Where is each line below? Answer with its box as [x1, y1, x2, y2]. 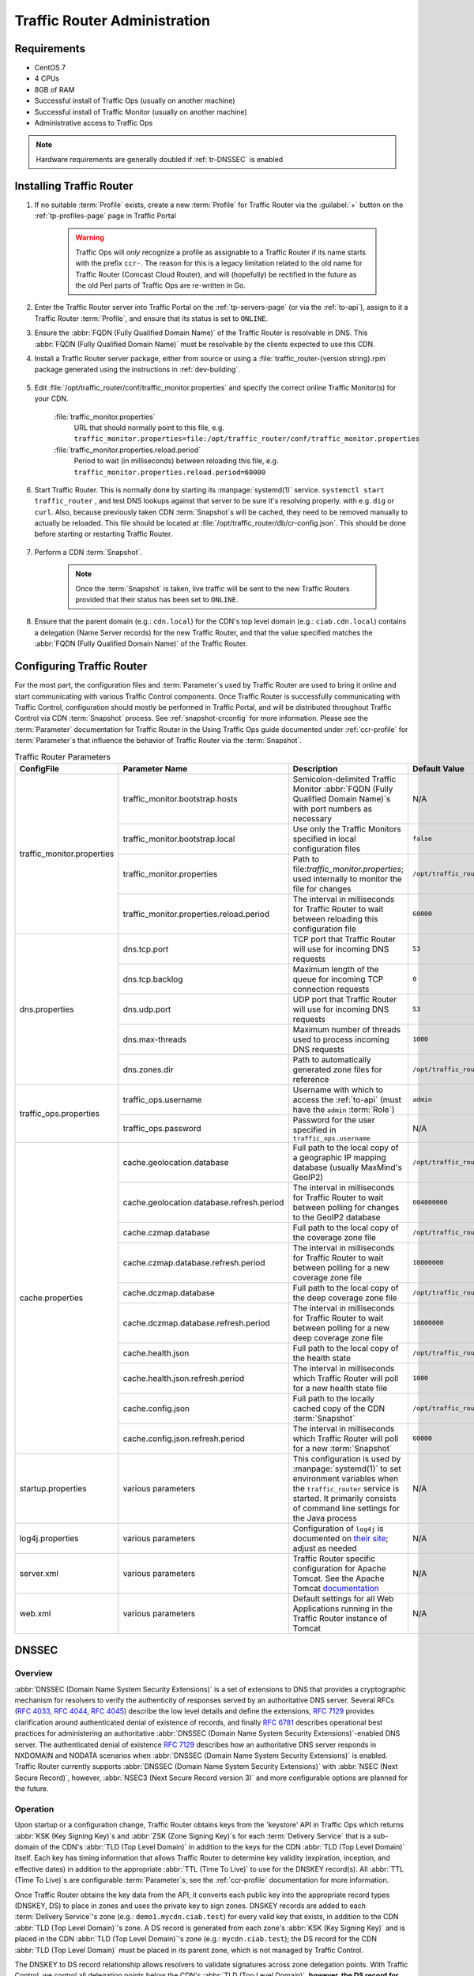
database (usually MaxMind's [292, 1162, 403, 1173]
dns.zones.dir [122, 1064, 174, 1075]
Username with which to [292, 1084, 383, 1095]
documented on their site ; [292, 1533, 389, 1544]
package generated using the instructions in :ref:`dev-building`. [34, 364, 240, 375]
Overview [14, 1668, 53, 1679]
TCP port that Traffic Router [292, 933, 397, 945]
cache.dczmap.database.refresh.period [122, 1317, 270, 1328]
